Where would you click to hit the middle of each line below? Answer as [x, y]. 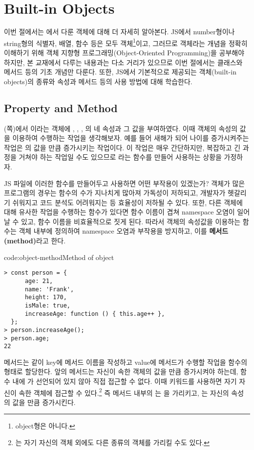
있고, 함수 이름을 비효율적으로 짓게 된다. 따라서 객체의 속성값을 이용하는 [131, 221]
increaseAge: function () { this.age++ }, [95, 314]
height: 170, [46, 297]
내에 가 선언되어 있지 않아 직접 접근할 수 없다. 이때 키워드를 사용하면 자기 [125, 381]
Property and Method [61, 107]
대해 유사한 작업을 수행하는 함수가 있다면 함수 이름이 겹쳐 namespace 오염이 [119, 212]
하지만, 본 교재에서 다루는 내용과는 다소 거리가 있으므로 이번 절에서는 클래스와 [123, 62]
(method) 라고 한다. [35, 241]
